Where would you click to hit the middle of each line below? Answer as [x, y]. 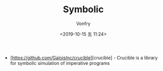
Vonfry [83, 23]
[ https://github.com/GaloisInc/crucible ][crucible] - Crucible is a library [84, 58]
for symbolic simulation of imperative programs [60, 63]
